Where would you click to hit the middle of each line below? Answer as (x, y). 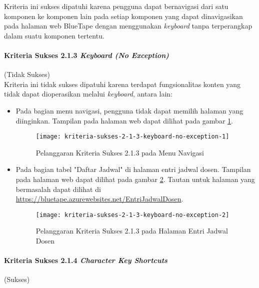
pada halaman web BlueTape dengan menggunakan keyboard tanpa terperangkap (128, 26)
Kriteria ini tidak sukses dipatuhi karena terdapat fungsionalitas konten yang (122, 84)
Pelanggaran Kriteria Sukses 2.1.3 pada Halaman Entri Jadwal (132, 231)
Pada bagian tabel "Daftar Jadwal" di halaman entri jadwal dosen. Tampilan (133, 169)
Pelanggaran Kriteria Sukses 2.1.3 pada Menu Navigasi (120, 152)
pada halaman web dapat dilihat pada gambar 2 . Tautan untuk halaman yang (135, 179)
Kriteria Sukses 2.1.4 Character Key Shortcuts (86, 260)
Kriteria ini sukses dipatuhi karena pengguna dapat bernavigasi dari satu (116, 6)
